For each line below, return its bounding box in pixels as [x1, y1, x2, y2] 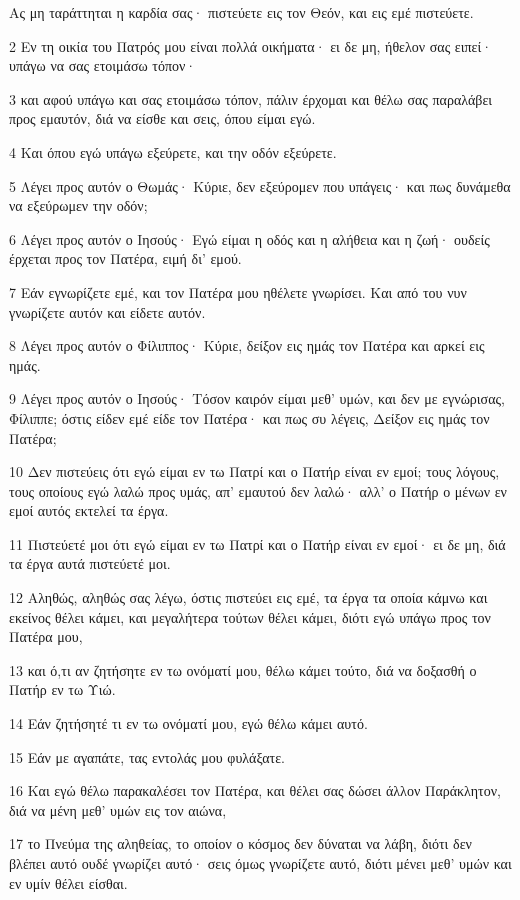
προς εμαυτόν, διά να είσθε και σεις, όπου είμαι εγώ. [9, 108, 316, 129]
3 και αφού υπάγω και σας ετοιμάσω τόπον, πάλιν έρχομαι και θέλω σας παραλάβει [9, 88, 493, 109]
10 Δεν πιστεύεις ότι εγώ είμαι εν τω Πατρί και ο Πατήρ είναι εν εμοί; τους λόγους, [9, 461, 500, 482]
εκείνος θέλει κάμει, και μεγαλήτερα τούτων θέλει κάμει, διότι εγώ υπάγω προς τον [9, 606, 491, 627]
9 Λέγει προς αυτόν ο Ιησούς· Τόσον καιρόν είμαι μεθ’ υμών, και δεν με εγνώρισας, [9, 388, 505, 409]
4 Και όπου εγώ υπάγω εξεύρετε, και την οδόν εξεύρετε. [9, 141, 337, 162]
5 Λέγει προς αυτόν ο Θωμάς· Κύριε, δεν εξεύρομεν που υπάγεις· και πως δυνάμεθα [9, 175, 511, 196]
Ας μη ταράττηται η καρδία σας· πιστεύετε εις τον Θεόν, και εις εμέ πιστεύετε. [9, 2, 474, 22]
